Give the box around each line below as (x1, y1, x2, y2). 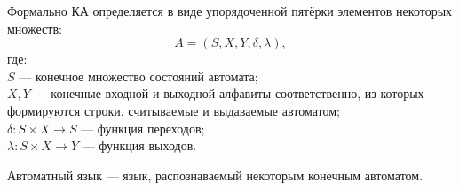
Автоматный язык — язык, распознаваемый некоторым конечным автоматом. (7, 165, 423, 184)
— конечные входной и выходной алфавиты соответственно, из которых (34, 84, 424, 103)
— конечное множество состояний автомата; (19, 66, 258, 85)
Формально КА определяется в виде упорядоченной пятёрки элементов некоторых (7, 2, 453, 19)
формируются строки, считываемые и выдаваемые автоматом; (7, 101, 340, 119)
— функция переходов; (81, 118, 205, 137)
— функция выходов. (82, 136, 197, 155)
